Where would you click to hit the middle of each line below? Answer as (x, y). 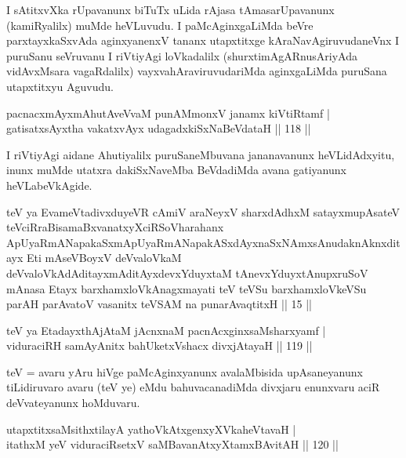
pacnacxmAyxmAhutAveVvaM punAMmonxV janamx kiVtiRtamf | (168, 113)
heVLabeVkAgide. (49, 185)
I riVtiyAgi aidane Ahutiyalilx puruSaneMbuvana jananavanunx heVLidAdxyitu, (201, 154)
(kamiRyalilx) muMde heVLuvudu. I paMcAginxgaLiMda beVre (160, 25)
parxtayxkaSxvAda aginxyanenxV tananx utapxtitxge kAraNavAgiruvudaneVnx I (203, 40)
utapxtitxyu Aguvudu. (60, 86)
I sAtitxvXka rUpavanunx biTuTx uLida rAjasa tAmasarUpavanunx (170, 9)
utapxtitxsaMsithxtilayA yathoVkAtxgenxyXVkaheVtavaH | (151, 429)
